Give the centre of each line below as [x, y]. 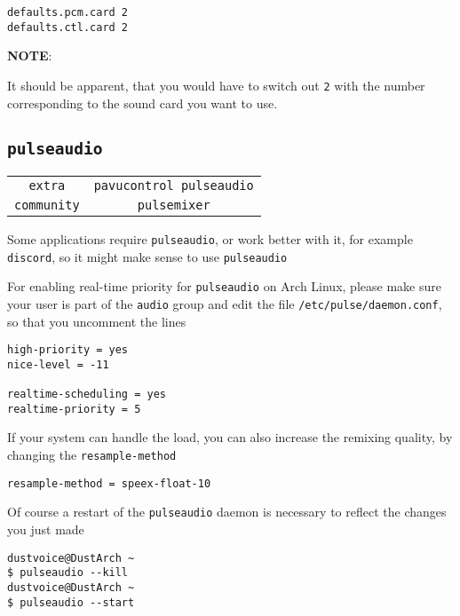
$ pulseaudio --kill [68, 573]
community [47, 205]
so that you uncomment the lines [97, 321]
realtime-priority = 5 [74, 409]
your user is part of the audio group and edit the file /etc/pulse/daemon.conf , [225, 303]
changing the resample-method [92, 455]
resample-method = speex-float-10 [109, 483]
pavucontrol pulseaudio [174, 185]
